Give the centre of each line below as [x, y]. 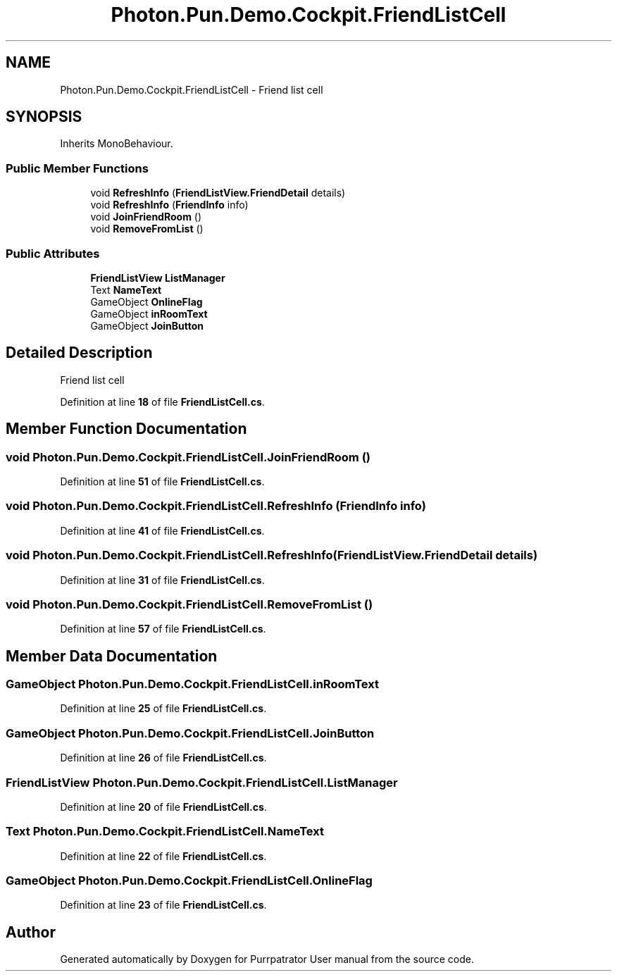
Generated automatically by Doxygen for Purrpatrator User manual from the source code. [267, 959]
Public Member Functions [77, 168]
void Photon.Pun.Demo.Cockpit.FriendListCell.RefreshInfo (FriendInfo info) [216, 506]
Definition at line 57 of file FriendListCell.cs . [163, 629]
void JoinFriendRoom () [146, 217]
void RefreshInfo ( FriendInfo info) [169, 205]
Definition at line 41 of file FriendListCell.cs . [162, 530]
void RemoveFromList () [147, 229]
